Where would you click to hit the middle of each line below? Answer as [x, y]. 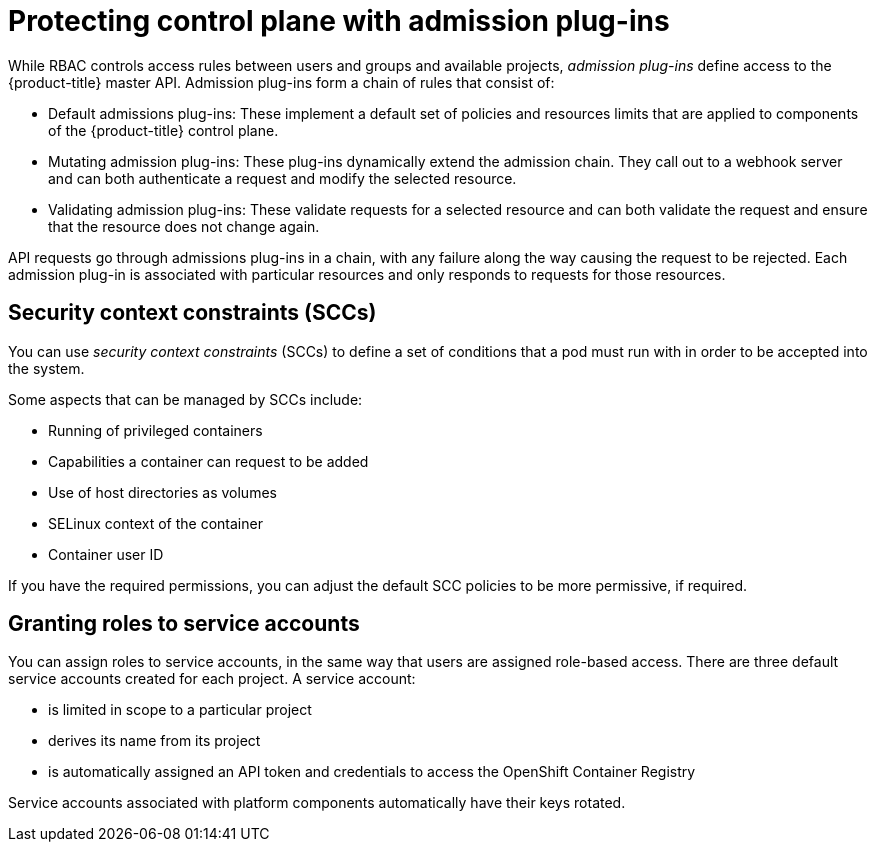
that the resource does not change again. [184, 226]
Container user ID [106, 554]
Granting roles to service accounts [184, 624]
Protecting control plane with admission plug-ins [339, 21]
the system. [46, 368]
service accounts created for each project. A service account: [212, 679]
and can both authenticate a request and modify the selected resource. [282, 178]
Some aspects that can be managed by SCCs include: [185, 399]
